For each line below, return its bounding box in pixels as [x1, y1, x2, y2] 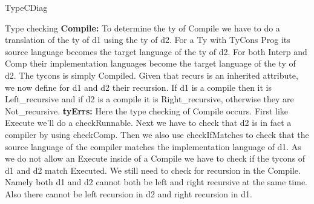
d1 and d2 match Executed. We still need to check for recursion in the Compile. [5, 163, 301, 176]
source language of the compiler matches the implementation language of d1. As [5, 140, 301, 153]
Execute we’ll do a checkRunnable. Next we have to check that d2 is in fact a [5, 116, 292, 129]
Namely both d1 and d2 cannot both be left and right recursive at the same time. [5, 176, 307, 188]
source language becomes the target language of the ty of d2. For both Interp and [5, 45, 307, 58]
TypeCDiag [5, 1, 48, 13]
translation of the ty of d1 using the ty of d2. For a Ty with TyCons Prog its [5, 33, 290, 46]
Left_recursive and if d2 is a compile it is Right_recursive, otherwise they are [5, 93, 294, 105]
